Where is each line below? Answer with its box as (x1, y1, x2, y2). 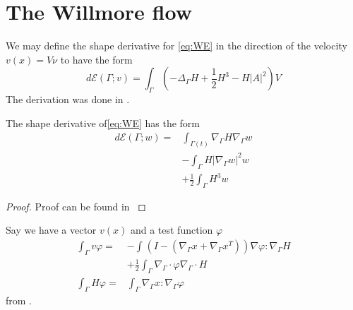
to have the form (60, 52, 133, 66)
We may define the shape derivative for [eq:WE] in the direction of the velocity (6, 38, 347, 53)
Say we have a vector (6, 222, 97, 237)
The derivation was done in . (6, 92, 130, 107)
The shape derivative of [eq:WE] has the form (6, 115, 201, 130)
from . (6, 293, 32, 308)
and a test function (130, 222, 213, 237)
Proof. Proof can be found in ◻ (6, 198, 146, 213)
